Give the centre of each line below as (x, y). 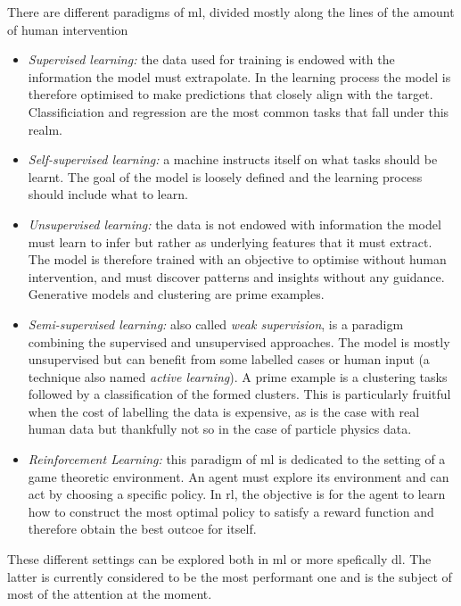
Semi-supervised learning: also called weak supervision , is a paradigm (216, 324)
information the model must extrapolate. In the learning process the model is (239, 76)
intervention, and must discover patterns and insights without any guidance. (236, 276)
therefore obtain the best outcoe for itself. (142, 529)
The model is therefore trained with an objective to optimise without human (237, 259)
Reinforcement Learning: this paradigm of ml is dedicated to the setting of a (237, 459)
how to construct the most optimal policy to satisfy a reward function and (231, 511)
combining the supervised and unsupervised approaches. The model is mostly (239, 341)
